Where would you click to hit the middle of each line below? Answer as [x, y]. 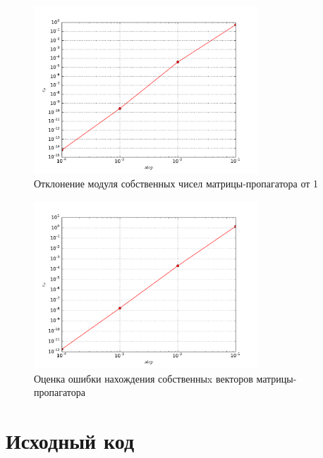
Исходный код [70, 441]
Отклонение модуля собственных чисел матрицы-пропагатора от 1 [176, 184]
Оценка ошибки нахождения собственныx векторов [144, 378]
